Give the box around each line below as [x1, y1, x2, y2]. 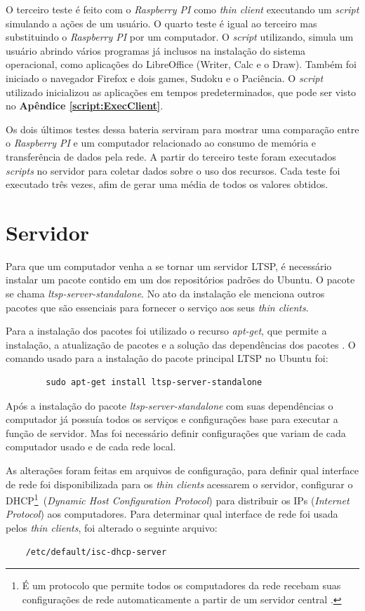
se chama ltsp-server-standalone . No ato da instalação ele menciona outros [6, 286, 325, 301]
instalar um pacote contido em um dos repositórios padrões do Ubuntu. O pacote [6, 272, 355, 287]
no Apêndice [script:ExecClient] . [6, 98, 164, 113]
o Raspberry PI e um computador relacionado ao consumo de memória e [6, 135, 317, 150]
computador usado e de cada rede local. [6, 439, 176, 454]
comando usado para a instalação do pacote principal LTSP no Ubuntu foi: [6, 351, 328, 365]
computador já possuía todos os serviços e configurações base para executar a [6, 412, 338, 427]
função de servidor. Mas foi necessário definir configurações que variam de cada [6, 425, 346, 440]
